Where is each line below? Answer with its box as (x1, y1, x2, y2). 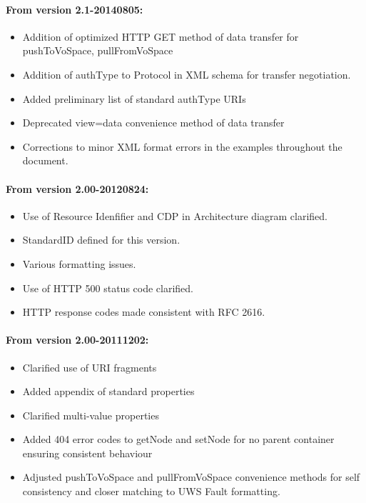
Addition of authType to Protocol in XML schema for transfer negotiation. (22, 66, 351, 81)
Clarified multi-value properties (22, 407, 159, 422)
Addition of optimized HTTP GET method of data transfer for (22, 29, 299, 44)
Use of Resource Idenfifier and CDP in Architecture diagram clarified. (22, 208, 327, 223)
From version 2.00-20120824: (6, 181, 149, 196)
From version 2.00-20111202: (6, 332, 149, 347)
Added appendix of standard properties (22, 384, 195, 399)
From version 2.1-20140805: (6, 1, 143, 16)
